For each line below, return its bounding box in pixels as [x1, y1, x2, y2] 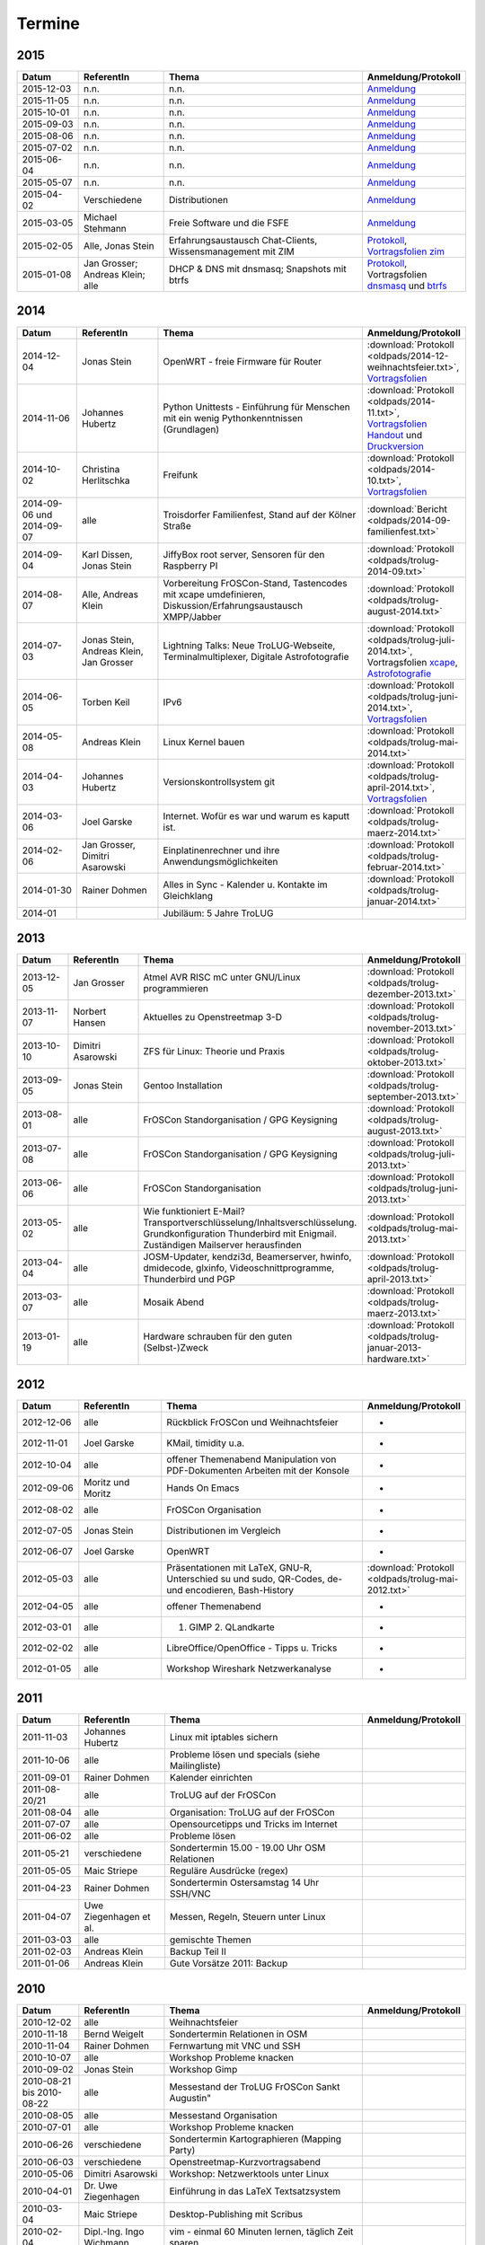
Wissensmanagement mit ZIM [168, 245, 295, 258]
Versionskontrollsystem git [163, 775, 276, 788]
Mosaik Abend [143, 1296, 205, 1308]
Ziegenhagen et [84, 1911, 152, 1924]
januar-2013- [366, 1342, 422, 1354]
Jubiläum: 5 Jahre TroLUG [163, 907, 274, 920]
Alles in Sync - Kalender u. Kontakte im [163, 878, 328, 891]
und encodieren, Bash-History [166, 1583, 295, 1596]
